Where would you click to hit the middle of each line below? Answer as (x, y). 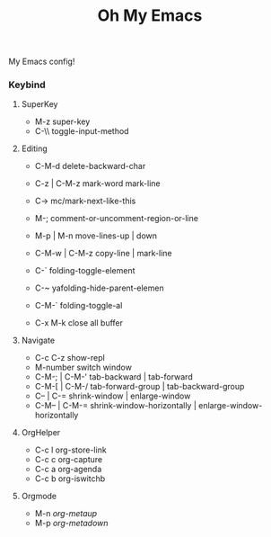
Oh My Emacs (150, 16)
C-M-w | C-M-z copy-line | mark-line (103, 254)
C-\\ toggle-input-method (82, 131)
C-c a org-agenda (68, 470)
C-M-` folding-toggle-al (79, 306)
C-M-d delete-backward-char (90, 166)
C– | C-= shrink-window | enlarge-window (113, 396)
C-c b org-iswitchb (70, 479)
